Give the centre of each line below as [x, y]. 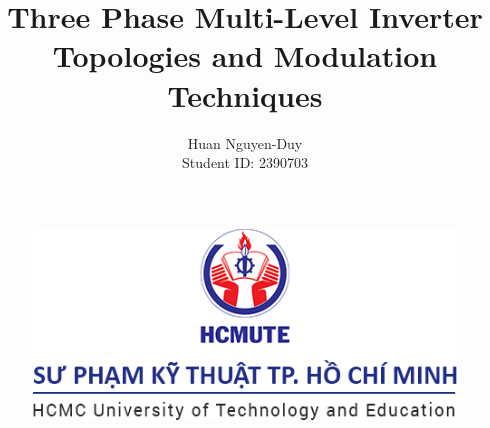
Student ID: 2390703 [245, 162]
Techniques [245, 94]
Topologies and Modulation [245, 55]
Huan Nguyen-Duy [245, 142]
